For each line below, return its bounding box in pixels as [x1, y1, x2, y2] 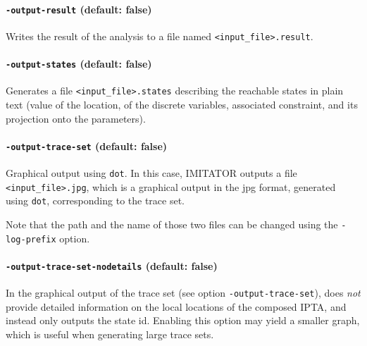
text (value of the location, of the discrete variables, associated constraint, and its [6, 97, 358, 112]
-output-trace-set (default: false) [6, 138, 168, 153]
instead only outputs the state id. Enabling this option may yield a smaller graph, [6, 313, 360, 328]
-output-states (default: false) [6, 56, 152, 71]
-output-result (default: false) [6, 1, 152, 16]
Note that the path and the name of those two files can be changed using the [6, 217, 338, 232]
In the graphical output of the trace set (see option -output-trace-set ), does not [6, 285, 361, 300]
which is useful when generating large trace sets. [6, 327, 214, 342]
